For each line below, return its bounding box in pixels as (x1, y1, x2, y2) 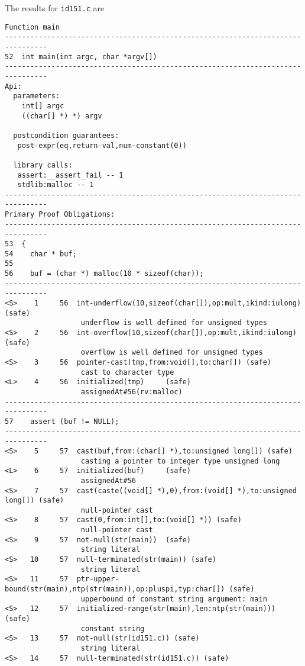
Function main (5, 22, 60, 31)
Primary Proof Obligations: (5, 210, 115, 219)
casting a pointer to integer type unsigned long (80, 456, 280, 465)
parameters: (13, 92, 60, 101)
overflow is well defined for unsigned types (80, 348, 263, 357)
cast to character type (80, 368, 174, 377)
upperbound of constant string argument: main (80, 594, 267, 603)
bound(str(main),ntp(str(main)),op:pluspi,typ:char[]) (5, 585, 225, 594)
